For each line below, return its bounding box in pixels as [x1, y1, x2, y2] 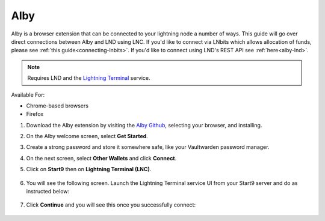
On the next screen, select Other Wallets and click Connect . [26, 154, 177, 162]
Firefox [26, 110, 44, 118]
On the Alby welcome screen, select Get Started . [26, 133, 149, 140]
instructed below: [26, 188, 70, 195]
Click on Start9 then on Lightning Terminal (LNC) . [26, 166, 152, 173]
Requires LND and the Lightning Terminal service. [27, 74, 150, 82]
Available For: [11, 91, 45, 98]
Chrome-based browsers [26, 102, 88, 109]
